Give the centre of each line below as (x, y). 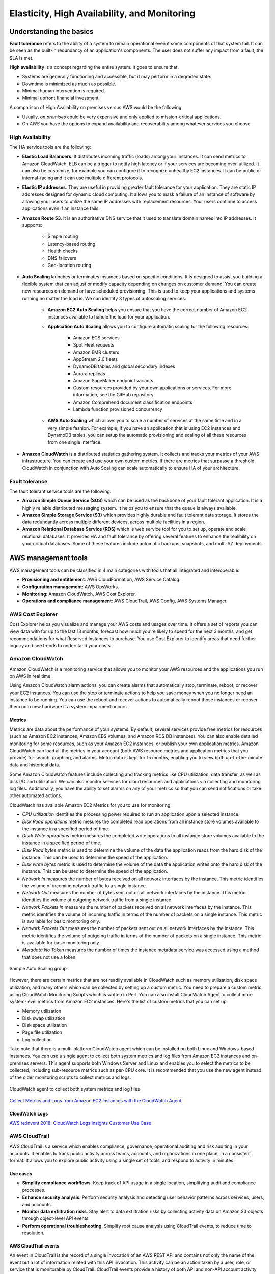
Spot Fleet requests (94, 345)
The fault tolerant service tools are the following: (60, 491)
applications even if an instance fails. (61, 208)
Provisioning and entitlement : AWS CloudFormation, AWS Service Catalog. (101, 579)
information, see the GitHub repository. (114, 395)
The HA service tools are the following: (50, 147)
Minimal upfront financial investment (60, 98)
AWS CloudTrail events (34, 1246)
